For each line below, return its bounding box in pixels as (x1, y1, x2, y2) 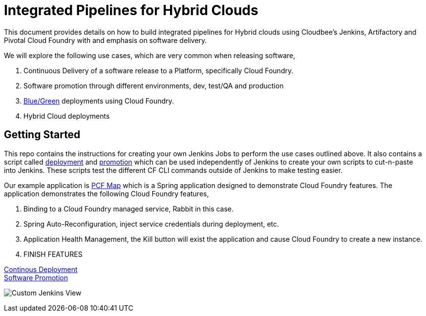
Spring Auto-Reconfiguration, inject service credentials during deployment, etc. (23, 219, 279, 228)
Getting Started (4, 128, 81, 141)
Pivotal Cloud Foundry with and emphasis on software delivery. (4, 36, 207, 44)
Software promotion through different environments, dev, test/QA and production (23, 81, 284, 90)
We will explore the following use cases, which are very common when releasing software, (4, 51, 296, 60)
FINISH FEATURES (23, 250, 83, 258)
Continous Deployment (4, 265, 78, 274)
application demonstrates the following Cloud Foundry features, (4, 189, 209, 198)
